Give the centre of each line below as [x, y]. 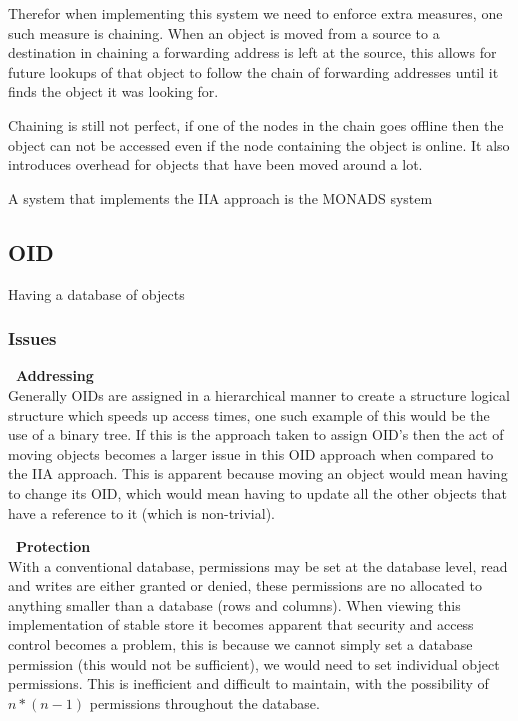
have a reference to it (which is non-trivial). [141, 512]
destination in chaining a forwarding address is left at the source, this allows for [252, 52]
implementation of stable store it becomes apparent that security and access [241, 624]
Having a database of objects [96, 293]
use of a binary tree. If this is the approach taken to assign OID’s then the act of [256, 434]
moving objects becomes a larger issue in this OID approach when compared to [251, 453]
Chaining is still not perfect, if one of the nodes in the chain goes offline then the [256, 124]
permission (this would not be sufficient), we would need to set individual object [254, 663]
